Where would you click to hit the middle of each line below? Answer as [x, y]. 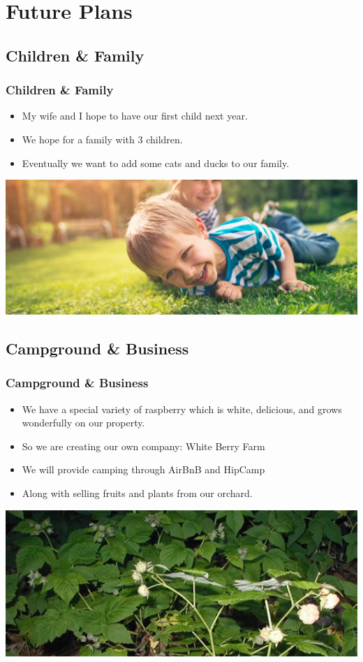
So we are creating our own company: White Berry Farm [143, 446]
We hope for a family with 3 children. [102, 139]
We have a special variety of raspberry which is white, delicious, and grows [182, 409]
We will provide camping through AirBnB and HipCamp [143, 469]
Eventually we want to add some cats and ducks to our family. [156, 163]
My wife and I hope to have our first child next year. [135, 116]
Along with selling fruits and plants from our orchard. [137, 493]
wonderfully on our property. [83, 423]
